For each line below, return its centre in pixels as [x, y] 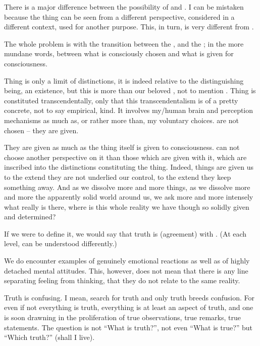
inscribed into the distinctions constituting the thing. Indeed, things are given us [129, 167]
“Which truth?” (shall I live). [49, 337]
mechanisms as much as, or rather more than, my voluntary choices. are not [121, 120]
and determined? [30, 217]
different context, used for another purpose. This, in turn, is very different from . [129, 27]
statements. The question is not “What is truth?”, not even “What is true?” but [128, 327]
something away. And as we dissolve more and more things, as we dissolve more [127, 187]
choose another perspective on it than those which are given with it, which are [125, 157]
